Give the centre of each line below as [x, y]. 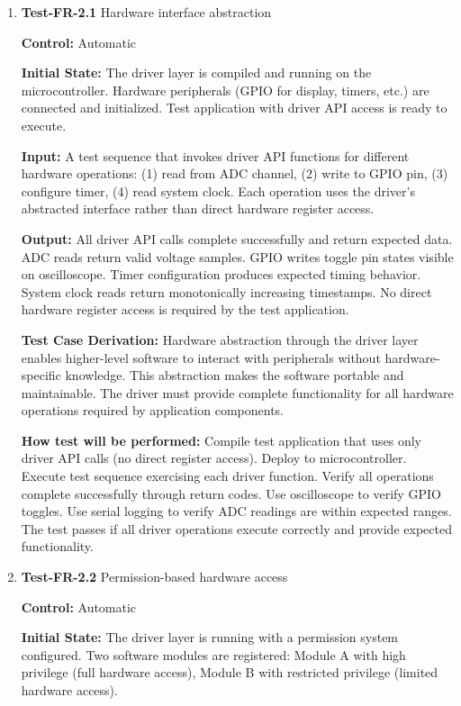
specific [41, 375]
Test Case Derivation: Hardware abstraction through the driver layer [220, 339]
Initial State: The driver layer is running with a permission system [210, 637]
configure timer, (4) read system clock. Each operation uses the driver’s [218, 190]
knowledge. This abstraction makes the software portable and [235, 375]
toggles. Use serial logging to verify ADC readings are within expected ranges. [236, 511]
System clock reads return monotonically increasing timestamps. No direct [226, 291]
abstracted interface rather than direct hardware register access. [198, 208]
